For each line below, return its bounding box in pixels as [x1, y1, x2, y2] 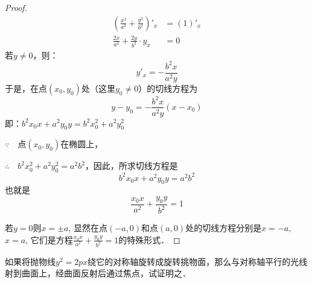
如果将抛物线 [5, 255, 56, 267]
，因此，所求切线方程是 [84, 159, 178, 172]
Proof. [5, 1, 27, 13]
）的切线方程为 [138, 82, 198, 94]
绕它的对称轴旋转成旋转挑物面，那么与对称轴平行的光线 [88, 255, 308, 267]
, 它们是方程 [25, 233, 73, 246]
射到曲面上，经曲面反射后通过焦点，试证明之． [5, 267, 191, 279]
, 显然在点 [68, 221, 108, 234]
